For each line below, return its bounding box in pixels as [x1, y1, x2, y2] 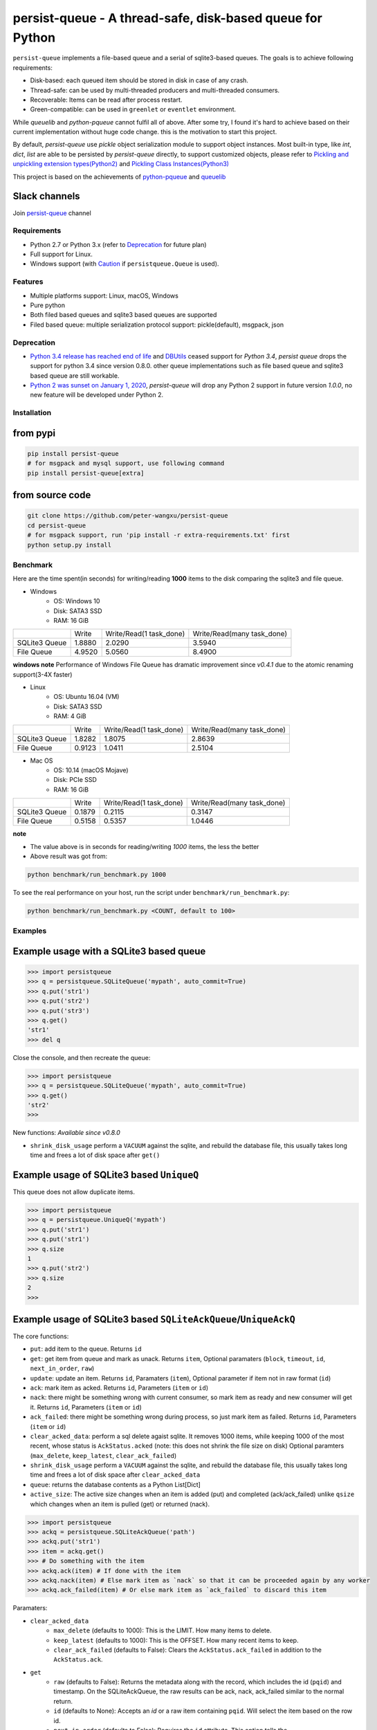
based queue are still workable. [30, 371, 120, 380]
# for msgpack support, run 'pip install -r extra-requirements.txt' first [27, 531, 291, 539]
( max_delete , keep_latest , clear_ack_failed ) [30, 1451, 177, 1459]
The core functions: [12, 1332, 69, 1340]
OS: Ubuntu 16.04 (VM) [53, 693, 120, 701]
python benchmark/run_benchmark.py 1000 [27, 871, 166, 878]
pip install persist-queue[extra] [27, 469, 145, 477]
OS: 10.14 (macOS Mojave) [53, 766, 129, 774]
